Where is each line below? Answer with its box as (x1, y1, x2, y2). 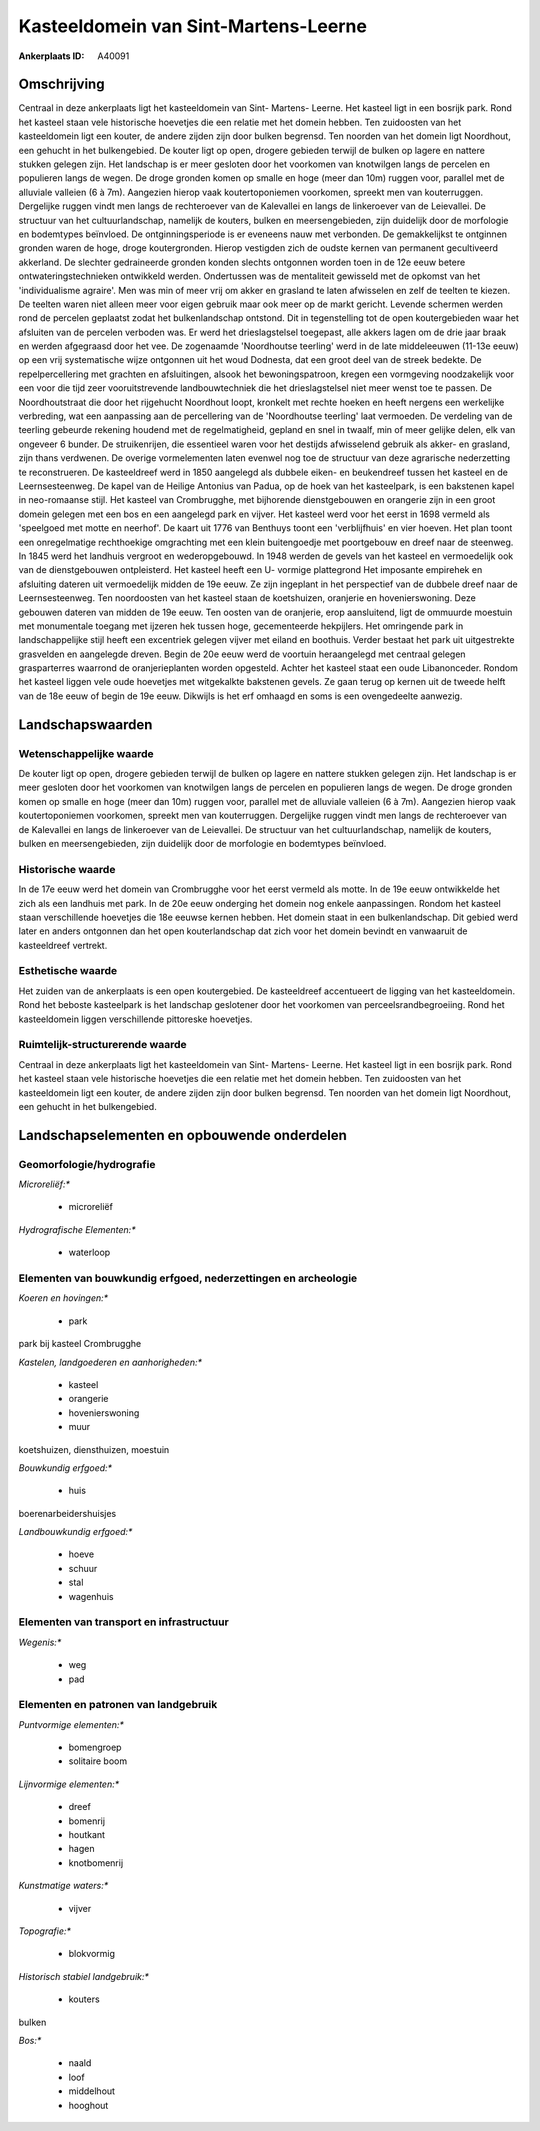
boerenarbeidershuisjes (18, 1507, 117, 1519)
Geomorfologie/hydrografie (18, 1157, 156, 1171)
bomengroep (68, 1741, 122, 1754)
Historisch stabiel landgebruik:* (18, 1970, 150, 1982)
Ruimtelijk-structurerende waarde (18, 1038, 187, 1052)
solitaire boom (68, 1755, 128, 1767)
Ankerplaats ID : (18, 50, 85, 62)
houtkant (68, 1829, 105, 1841)
